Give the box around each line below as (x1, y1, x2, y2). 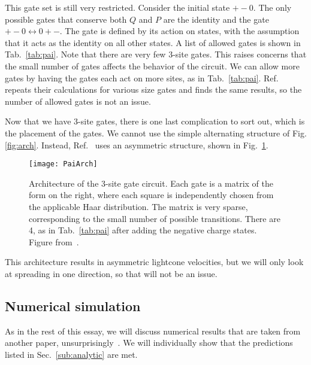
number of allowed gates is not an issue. (5, 95, 151, 107)
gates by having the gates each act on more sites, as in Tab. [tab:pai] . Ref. (5, 71, 279, 84)
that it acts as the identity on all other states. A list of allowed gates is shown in (5, 36, 301, 48)
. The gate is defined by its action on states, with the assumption (59, 25, 300, 37)
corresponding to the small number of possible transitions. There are (29, 212, 280, 224)
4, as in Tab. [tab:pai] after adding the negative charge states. (29, 224, 257, 236)
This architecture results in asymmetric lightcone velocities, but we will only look (5, 255, 304, 268)
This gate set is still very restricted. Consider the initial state (5, 1, 230, 13)
